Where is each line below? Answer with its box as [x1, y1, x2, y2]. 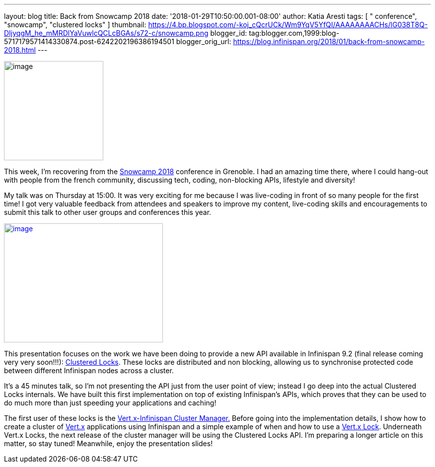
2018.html [4, 46, 36, 54]
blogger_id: [210, 29, 247, 37]
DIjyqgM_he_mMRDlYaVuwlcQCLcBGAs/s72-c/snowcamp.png [4, 29, 209, 37]
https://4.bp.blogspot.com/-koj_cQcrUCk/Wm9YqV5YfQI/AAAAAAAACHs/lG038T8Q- [148, 20, 428, 29]
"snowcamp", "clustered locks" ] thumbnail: [4, 20, 146, 29]
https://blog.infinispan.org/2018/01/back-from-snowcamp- [233, 37, 425, 46]
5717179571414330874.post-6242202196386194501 [4, 37, 174, 46]
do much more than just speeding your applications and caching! [4, 399, 217, 407]
